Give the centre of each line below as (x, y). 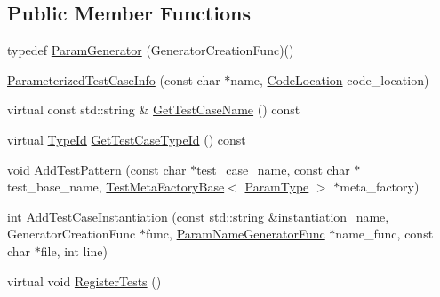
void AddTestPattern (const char (97, 169)
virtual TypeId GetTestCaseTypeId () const (127, 139)
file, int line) (74, 250)
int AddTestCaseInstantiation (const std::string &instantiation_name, (198, 216)
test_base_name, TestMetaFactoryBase (116, 187)
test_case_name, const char (273, 169)
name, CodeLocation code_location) (330, 79)
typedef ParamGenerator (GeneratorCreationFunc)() (151, 50)
